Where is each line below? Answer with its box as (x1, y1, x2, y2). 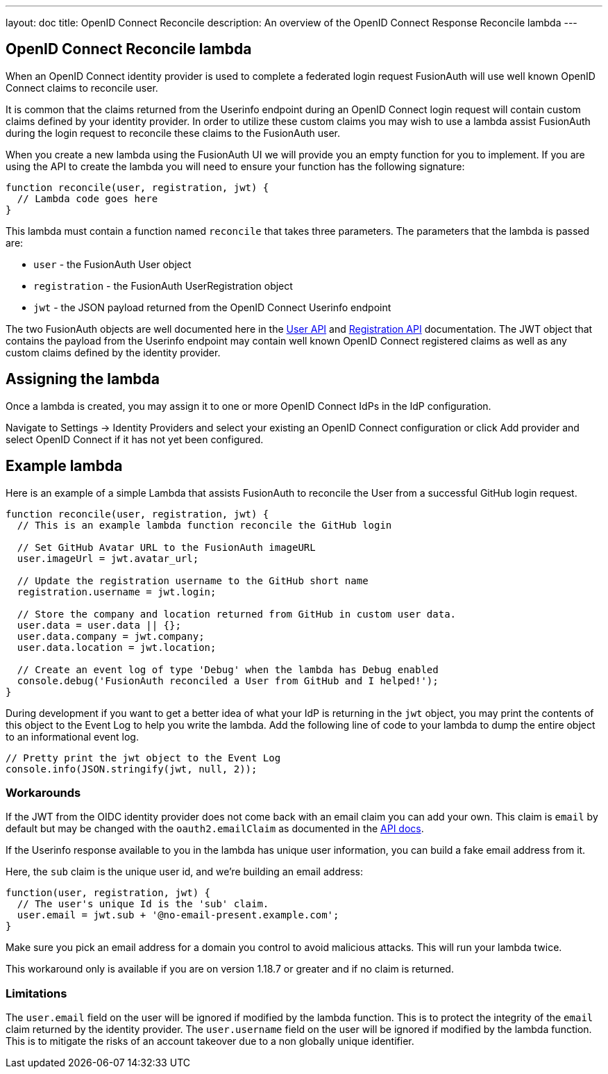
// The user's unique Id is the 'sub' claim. (17, 898, 269, 910)
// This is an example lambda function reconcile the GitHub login (17, 519, 392, 531)
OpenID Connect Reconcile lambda (6, 40, 252, 58)
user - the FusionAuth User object (33, 258, 192, 270)
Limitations (6, 986, 67, 1000)
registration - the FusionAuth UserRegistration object (33, 279, 293, 292)
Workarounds (6, 785, 81, 800)
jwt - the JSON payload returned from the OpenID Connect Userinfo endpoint (33, 301, 391, 313)
